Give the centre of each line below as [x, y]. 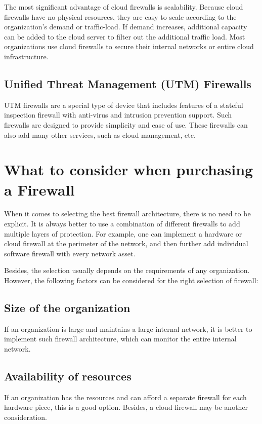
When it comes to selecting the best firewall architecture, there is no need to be [127, 214]
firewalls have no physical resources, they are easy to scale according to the [120, 16]
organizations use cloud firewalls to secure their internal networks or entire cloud [129, 46]
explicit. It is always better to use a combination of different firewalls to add [122, 224]
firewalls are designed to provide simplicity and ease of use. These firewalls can [126, 124]
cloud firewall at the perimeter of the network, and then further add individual [126, 243]
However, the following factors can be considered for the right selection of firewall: [131, 280]
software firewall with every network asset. [70, 253]
